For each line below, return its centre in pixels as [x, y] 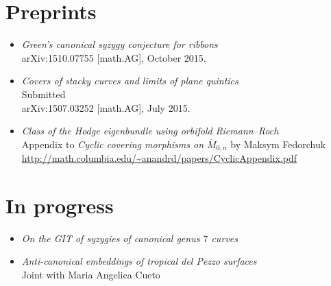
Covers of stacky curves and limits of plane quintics [130, 81]
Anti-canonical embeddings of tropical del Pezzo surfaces [139, 261]
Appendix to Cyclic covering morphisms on [113, 144]
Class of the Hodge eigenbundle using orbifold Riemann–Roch [150, 131]
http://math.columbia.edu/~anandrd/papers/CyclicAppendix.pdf [159, 158]
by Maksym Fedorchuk [278, 144]
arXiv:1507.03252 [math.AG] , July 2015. [106, 107]
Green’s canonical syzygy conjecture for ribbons [120, 44]
